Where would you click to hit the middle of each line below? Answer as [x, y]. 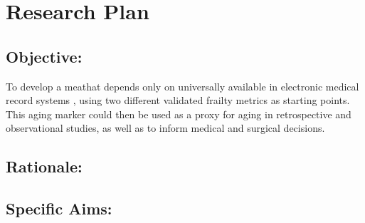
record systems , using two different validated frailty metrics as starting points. [178, 100]
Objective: [44, 56]
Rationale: [44, 166]
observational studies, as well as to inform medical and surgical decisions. [165, 128]
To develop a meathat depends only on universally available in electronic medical [182, 86]
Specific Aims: [59, 208]
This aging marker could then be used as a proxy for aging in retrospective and [179, 114]
